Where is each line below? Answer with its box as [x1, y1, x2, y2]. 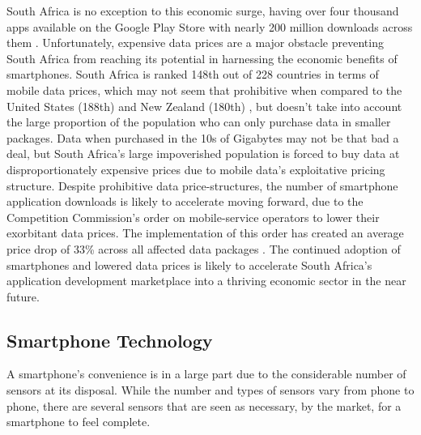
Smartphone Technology [6, 327, 213, 352]
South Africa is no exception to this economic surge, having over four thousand [6, 2, 399, 19]
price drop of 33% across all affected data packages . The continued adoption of [6, 240, 401, 257]
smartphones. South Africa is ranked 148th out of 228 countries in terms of [6, 66, 379, 83]
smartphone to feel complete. [6, 413, 151, 430]
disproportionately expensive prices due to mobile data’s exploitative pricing [6, 160, 385, 177]
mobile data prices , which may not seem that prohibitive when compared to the [6, 81, 402, 98]
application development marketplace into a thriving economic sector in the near [6, 272, 406, 289]
